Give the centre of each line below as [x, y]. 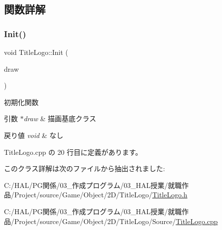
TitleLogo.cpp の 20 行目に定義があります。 [73, 152]
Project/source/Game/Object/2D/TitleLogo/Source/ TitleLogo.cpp [116, 221]
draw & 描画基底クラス [60, 118]
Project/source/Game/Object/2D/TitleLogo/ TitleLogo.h [101, 195]
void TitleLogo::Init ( [36, 52]
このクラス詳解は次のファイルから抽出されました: [85, 168]
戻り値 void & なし [34, 135]
